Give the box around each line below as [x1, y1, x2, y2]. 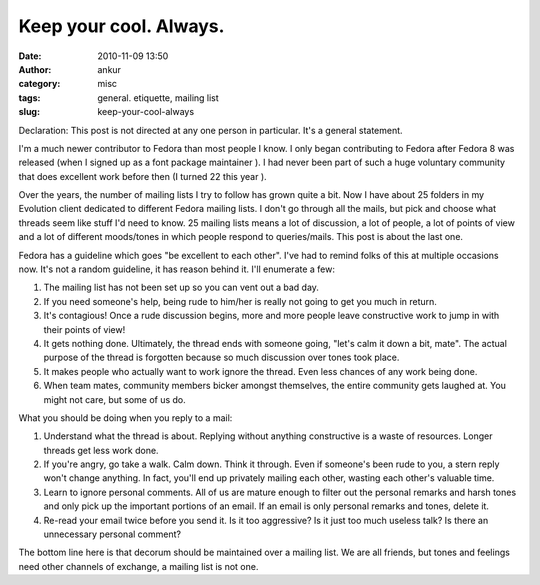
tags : [18, 91, 41, 104]
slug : [18, 106, 40, 118]
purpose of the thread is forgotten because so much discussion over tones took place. [43, 351, 400, 364]
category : [18, 78, 61, 90]
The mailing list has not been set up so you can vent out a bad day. [43, 281, 320, 294]
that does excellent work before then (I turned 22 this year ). [18, 170, 267, 182]
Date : [18, 50, 42, 62]
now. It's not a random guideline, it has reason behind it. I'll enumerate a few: [18, 263, 335, 275]
